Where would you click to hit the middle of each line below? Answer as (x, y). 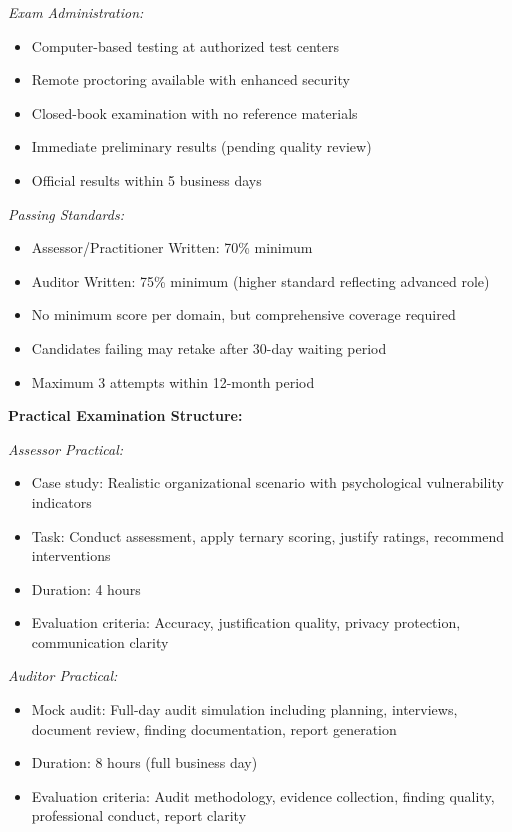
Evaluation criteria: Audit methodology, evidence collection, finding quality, (263, 795)
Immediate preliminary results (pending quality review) (201, 146)
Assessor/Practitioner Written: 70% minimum (172, 247)
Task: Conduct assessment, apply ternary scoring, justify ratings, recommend (267, 535)
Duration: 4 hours (86, 588)
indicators (61, 501)
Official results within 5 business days (146, 179)
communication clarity (100, 641)
